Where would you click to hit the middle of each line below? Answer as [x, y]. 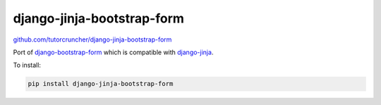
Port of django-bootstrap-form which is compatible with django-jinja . [113, 52]
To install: [27, 65]
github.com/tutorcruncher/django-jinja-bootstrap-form [92, 39]
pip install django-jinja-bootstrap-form [101, 84]
